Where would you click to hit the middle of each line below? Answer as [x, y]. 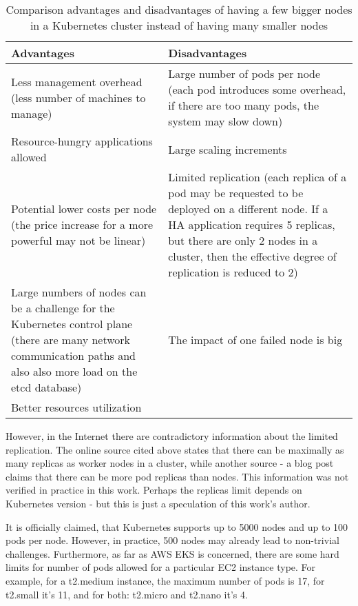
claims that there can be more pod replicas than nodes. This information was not [177, 476]
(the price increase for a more [82, 224]
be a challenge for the [63, 308]
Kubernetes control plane [72, 324]
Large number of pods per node [244, 73]
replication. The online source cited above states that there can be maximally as [175, 449]
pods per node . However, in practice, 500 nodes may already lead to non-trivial [172, 540]
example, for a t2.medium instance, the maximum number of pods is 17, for [165, 580]
